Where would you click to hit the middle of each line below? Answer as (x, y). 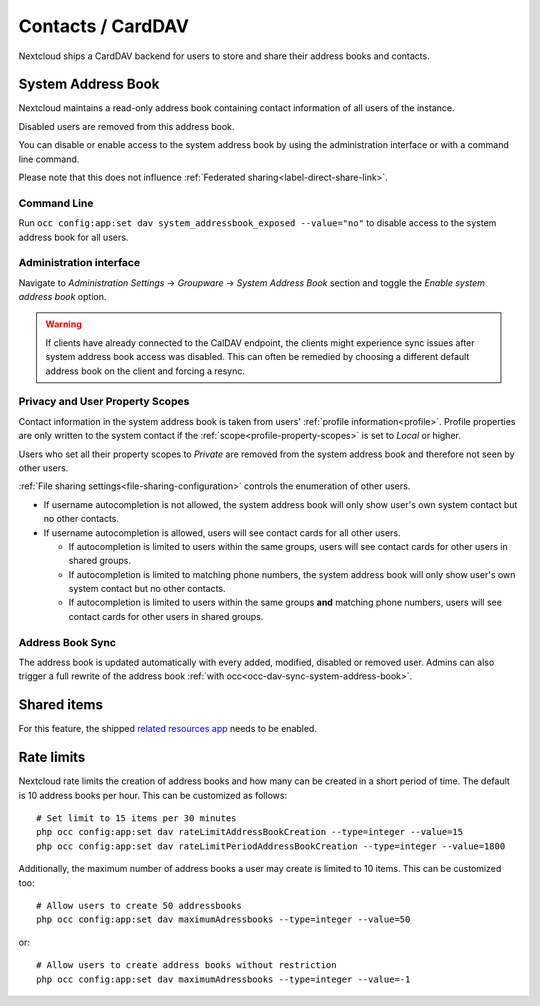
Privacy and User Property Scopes (104, 402)
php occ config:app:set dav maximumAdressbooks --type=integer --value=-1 (223, 979)
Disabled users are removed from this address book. (126, 126)
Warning (63, 324)
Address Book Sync (67, 642)
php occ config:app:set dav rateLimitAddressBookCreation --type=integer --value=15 (250, 832)
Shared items (61, 705)
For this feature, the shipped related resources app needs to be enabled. (167, 729)
